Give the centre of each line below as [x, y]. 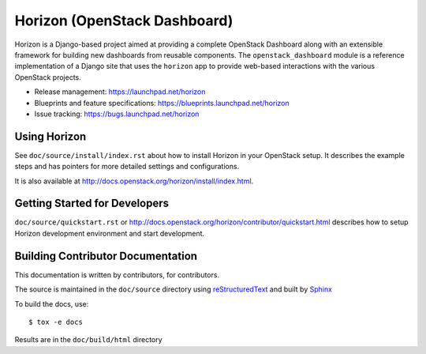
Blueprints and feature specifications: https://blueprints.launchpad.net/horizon [162, 103]
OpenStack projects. [48, 77]
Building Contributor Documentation [106, 256]
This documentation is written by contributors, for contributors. [117, 275]
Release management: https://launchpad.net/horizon [120, 92]
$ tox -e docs [56, 322]
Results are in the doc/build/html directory [88, 340]
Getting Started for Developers [92, 203]
